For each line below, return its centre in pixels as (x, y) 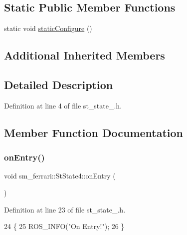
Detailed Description (59, 84)
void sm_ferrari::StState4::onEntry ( (60, 176)
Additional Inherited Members (85, 55)
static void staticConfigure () (48, 28)
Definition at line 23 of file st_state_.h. (65, 209)
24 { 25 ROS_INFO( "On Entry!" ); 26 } (64, 226)
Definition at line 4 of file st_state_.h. (63, 105)
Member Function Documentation (94, 132)
